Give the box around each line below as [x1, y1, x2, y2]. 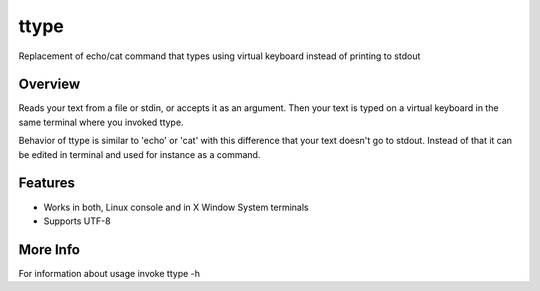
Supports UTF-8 [43, 215, 111, 227]
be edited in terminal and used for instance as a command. [18, 148, 261, 160]
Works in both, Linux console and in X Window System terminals [43, 201, 309, 213]
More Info [18, 241, 80, 258]
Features [18, 175, 75, 192]
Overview [18, 76, 81, 93]
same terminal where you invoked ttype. [18, 116, 184, 128]
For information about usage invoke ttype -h [18, 267, 200, 279]
